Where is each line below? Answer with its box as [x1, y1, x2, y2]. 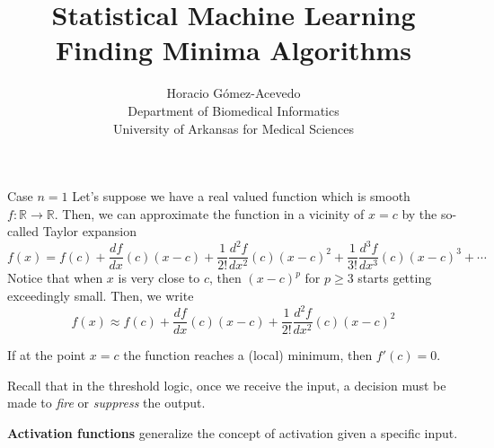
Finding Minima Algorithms [56, 31, 411, 68]
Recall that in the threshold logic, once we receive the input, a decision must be [7, 375, 446, 394]
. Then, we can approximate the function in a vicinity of [54, 204, 365, 223]
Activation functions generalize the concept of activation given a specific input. [7, 423, 458, 442]
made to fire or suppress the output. [7, 393, 206, 412]
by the [401, 204, 437, 223]
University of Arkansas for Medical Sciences [113, 119, 354, 137]
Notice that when [7, 268, 103, 287]
